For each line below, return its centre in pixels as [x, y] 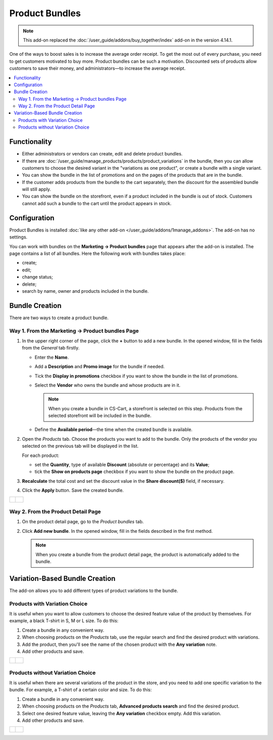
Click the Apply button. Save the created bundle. [73, 490]
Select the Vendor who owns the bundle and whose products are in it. [107, 385]
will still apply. [37, 189]
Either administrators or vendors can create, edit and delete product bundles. [102, 154]
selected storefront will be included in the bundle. [100, 416]
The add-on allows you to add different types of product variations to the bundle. [94, 591]
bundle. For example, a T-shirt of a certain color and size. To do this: [80, 690]
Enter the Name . [52, 357]
